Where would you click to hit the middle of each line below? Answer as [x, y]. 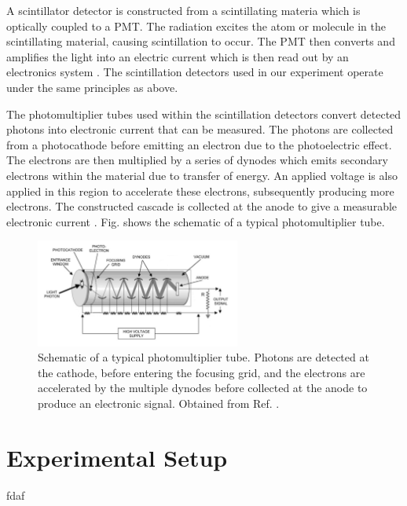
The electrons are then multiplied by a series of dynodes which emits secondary [197, 160]
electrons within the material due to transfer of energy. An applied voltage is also [202, 175]
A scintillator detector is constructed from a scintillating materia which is [183, 10]
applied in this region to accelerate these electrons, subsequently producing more [200, 191]
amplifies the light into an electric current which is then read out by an [178, 56]
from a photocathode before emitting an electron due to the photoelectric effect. [199, 144]
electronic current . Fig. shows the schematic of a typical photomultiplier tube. [196, 221]
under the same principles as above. [92, 87]
